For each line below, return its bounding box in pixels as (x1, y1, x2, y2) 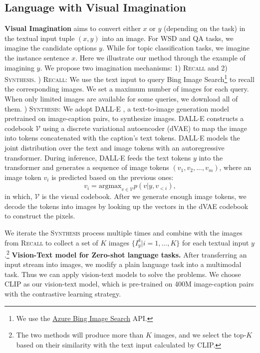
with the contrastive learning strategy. (4, 288, 121, 299)
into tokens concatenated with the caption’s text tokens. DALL (4, 132, 198, 143)
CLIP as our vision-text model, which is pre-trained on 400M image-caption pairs (4, 278, 254, 289)
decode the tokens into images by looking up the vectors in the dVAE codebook (4, 200, 249, 211)
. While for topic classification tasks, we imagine (102, 42, 250, 53)
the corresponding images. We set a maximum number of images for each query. (4, 83, 249, 94)
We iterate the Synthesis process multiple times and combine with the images (4, 227, 243, 237)
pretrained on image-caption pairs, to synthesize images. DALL (4, 113, 198, 123)
